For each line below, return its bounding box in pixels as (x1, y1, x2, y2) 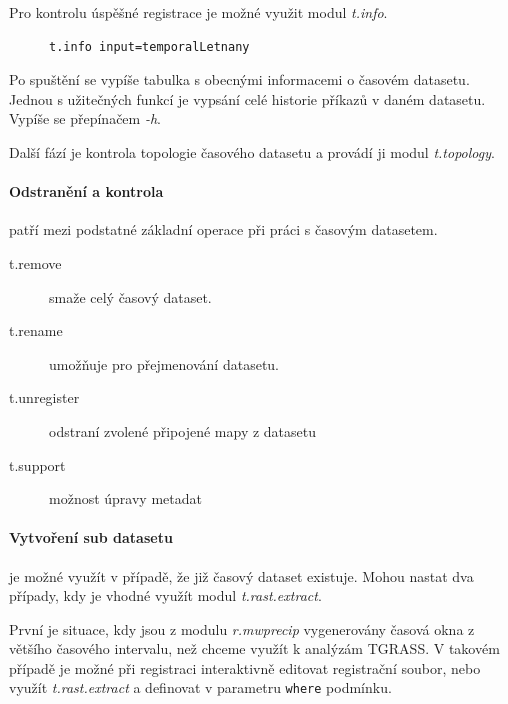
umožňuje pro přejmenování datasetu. (49, 353, 280, 374)
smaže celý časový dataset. (49, 286, 212, 307)
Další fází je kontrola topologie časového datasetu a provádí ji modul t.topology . (9, 141, 495, 162)
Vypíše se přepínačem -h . (9, 108, 161, 129)
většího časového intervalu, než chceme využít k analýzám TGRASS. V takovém (9, 638, 500, 659)
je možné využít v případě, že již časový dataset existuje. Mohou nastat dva (9, 565, 474, 586)
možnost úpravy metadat (49, 488, 202, 509)
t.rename (9, 320, 63, 341)
